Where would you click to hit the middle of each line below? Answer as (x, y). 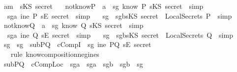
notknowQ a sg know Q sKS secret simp (74, 25)
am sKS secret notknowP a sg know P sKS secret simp (104, 6)
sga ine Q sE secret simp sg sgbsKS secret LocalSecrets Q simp (120, 35)
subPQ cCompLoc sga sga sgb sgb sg (73, 63)
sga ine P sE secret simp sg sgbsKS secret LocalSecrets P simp (119, 15)
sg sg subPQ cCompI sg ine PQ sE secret (77, 44)
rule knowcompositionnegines (55, 54)
